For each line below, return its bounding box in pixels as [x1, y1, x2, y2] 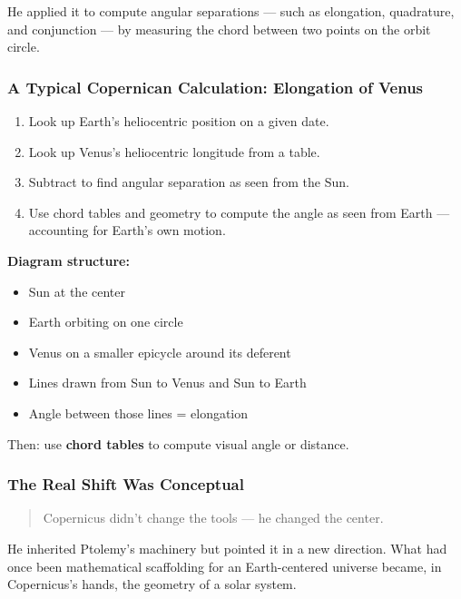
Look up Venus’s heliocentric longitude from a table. [28, 142, 320, 161]
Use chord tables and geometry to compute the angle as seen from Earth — [28, 202, 450, 221]
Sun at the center [28, 281, 126, 300]
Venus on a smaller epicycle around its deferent [28, 342, 291, 361]
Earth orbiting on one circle [28, 312, 183, 331]
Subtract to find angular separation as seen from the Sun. [28, 172, 349, 191]
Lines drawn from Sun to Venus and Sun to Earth [28, 373, 307, 392]
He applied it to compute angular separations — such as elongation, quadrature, [7, 2, 455, 20]
